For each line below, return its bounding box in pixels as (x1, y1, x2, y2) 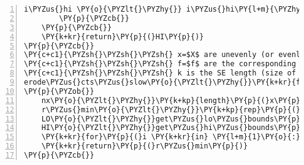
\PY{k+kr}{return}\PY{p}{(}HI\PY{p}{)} (41, 32, 204, 41)
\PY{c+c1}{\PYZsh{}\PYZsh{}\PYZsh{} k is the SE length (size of (24, 69, 296, 78)
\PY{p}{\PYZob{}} (24, 86, 94, 96)
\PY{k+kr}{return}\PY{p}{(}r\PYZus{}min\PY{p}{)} (41, 142, 248, 151)
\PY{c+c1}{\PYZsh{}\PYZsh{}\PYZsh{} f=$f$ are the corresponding (24, 59, 296, 69)
